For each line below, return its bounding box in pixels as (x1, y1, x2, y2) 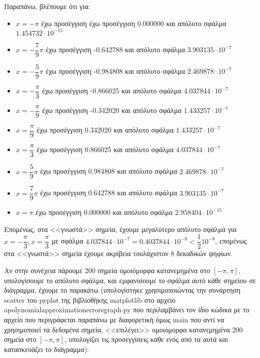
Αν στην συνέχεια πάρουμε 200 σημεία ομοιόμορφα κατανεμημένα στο (4, 265, 210, 276)
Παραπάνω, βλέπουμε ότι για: (4, 1, 90, 11)
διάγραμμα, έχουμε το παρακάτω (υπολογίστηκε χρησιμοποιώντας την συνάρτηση (4, 285, 240, 295)
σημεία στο (4, 334, 37, 344)
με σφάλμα (52, 235, 83, 246)
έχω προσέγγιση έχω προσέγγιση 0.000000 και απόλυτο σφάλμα (41, 18, 226, 28)
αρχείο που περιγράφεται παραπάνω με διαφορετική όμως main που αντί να (4, 314, 224, 324)
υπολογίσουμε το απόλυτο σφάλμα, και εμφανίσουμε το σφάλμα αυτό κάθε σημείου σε (4, 275, 256, 285)
